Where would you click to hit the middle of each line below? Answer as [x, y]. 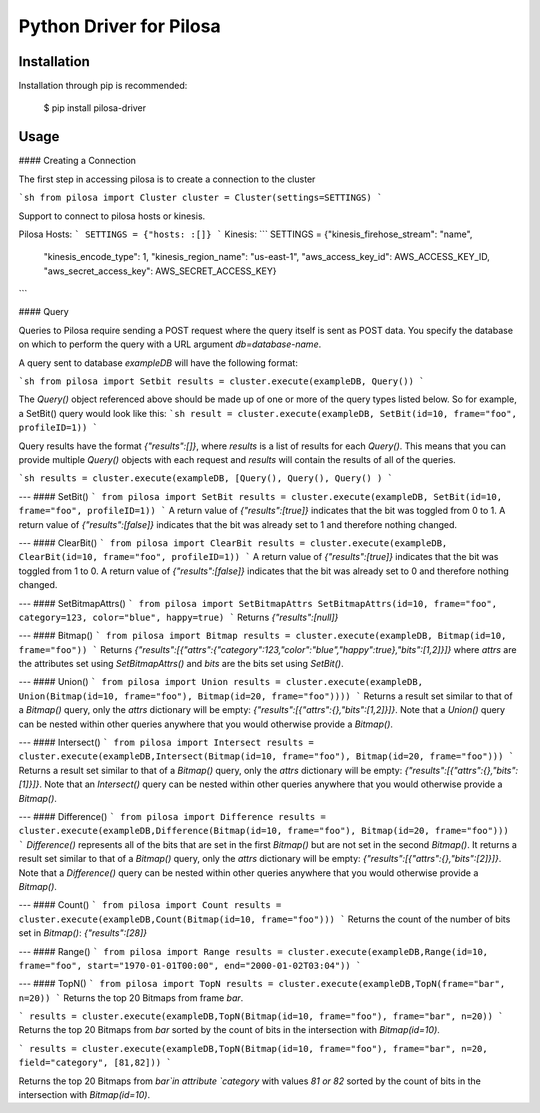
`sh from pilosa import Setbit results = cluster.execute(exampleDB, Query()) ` [221, 381]
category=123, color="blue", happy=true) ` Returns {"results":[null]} [178, 617]
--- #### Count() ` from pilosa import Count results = [150, 905]
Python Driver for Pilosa [119, 26]
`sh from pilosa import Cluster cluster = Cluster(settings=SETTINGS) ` [200, 198]
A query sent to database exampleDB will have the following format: [158, 362]
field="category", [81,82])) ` [95, 1063]
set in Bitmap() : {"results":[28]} [83, 933]
